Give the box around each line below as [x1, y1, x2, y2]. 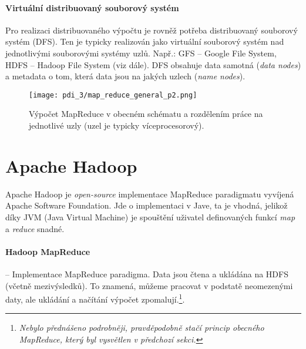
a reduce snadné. [5, 222, 65, 234]
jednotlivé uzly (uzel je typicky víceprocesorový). [29, 119, 204, 132]
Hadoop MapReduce [5, 245, 90, 257]
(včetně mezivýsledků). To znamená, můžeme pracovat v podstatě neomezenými [5, 279, 293, 291]
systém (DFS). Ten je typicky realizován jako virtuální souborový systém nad [5, 35, 284, 48]
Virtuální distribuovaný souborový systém [5, 1, 179, 14]
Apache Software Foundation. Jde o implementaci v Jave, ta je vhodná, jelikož [5, 199, 288, 212]
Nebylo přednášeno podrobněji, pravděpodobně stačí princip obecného [19, 321, 264, 334]
